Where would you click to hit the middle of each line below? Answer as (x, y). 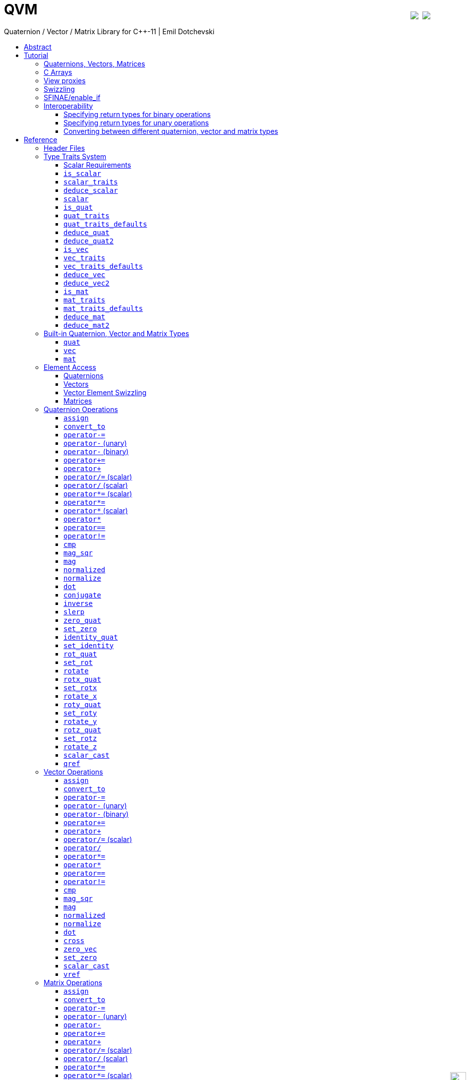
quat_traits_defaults (105, 224)
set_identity (89, 645)
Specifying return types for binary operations (137, 114)
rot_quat (80, 654)
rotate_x (80, 696)
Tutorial (36, 55)
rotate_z (80, 747)
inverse (78, 603)
